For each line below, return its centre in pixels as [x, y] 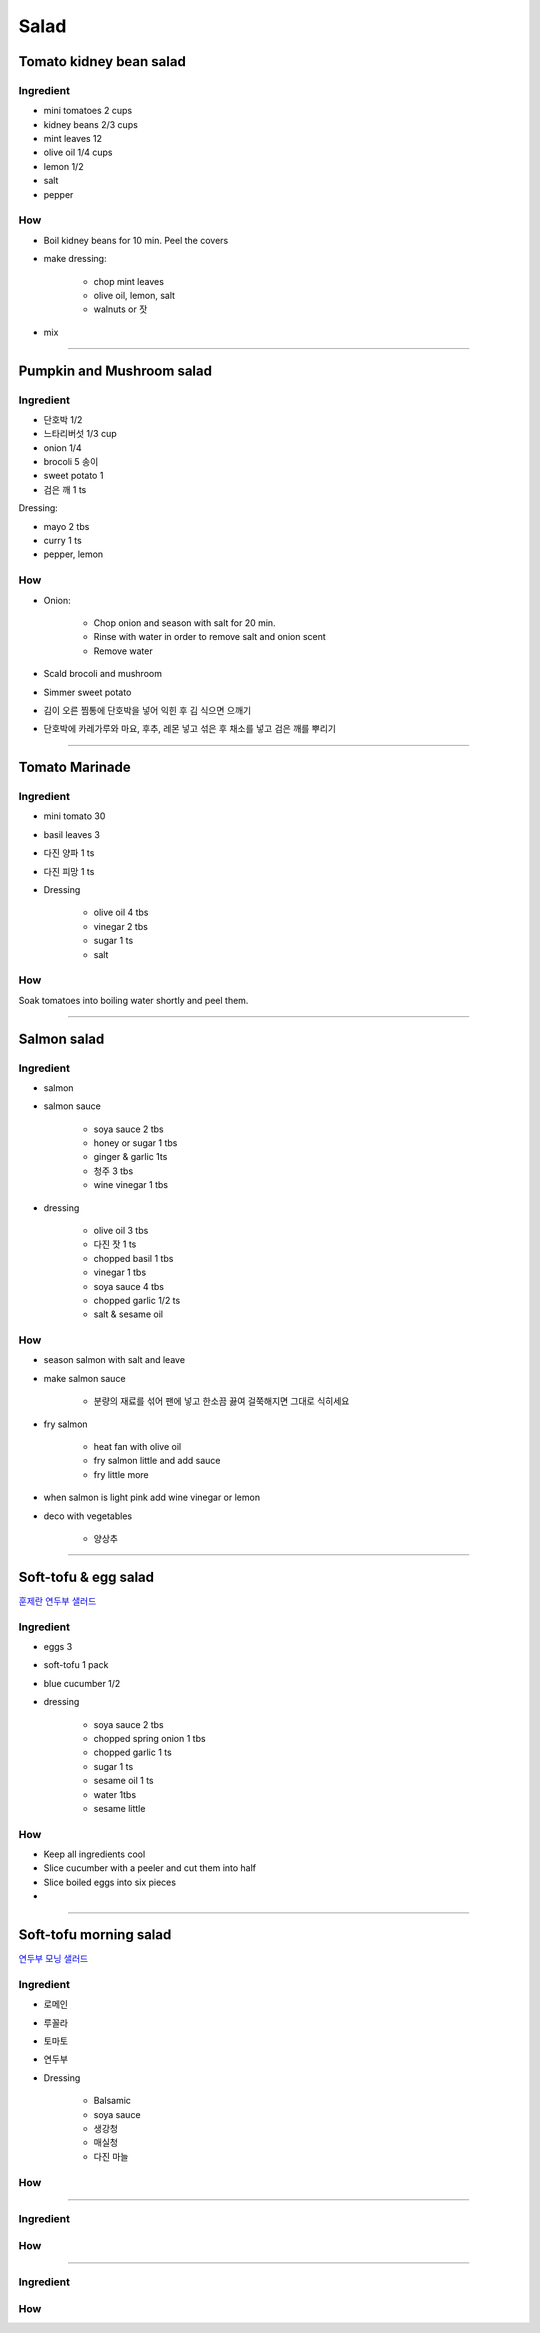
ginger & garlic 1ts [130, 1157]
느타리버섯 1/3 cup [80, 434]
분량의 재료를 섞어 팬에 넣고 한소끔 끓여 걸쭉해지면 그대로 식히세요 [221, 1401]
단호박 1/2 [63, 419]
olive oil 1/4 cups [78, 152]
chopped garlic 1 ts [132, 1752]
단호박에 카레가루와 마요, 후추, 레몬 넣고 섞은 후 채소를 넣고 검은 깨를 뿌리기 [190, 729]
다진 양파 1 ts [69, 853]
